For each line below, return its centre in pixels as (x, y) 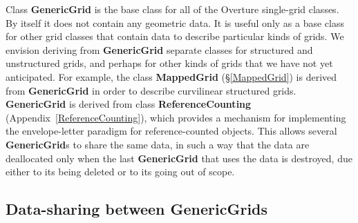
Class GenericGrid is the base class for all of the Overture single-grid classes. (172, 9)
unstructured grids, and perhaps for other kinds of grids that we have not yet (169, 63)
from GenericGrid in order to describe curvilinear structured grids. (151, 90)
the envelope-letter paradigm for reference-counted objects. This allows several (171, 131)
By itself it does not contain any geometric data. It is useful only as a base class (175, 22)
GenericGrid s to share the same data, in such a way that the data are (158, 144)
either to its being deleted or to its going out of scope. (120, 172)
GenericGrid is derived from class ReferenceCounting (129, 104)
